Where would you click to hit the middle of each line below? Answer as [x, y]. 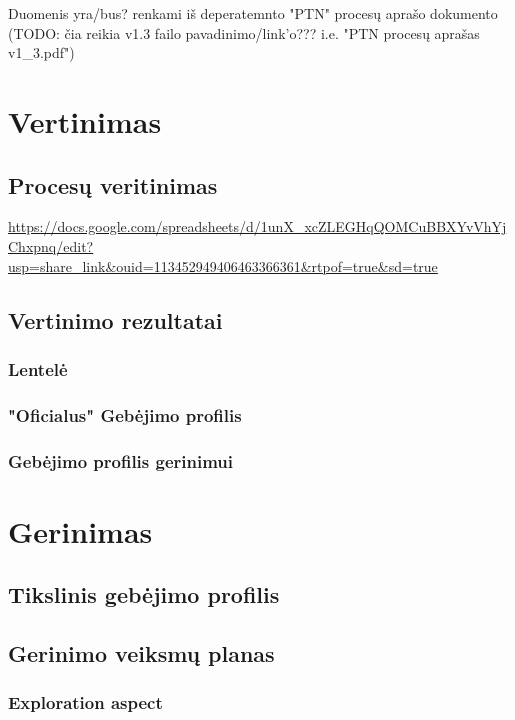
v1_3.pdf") [41, 52]
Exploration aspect [85, 702]
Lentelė [38, 368]
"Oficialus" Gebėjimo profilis [125, 414]
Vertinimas [85, 120]
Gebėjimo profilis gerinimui [121, 460]
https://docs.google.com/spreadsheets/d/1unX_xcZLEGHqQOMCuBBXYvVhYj [257, 226]
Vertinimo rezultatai [115, 319]
